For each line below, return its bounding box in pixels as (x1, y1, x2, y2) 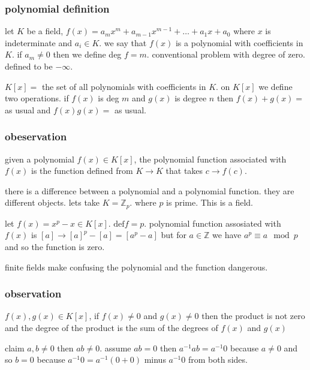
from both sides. (188, 353, 248, 366)
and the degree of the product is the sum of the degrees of (5, 321, 218, 334)
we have (212, 228, 242, 241)
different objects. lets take (5, 196, 100, 209)
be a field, (26, 25, 64, 37)
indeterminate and (5, 36, 73, 49)
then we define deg (53, 48, 122, 61)
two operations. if (5, 92, 69, 104)
